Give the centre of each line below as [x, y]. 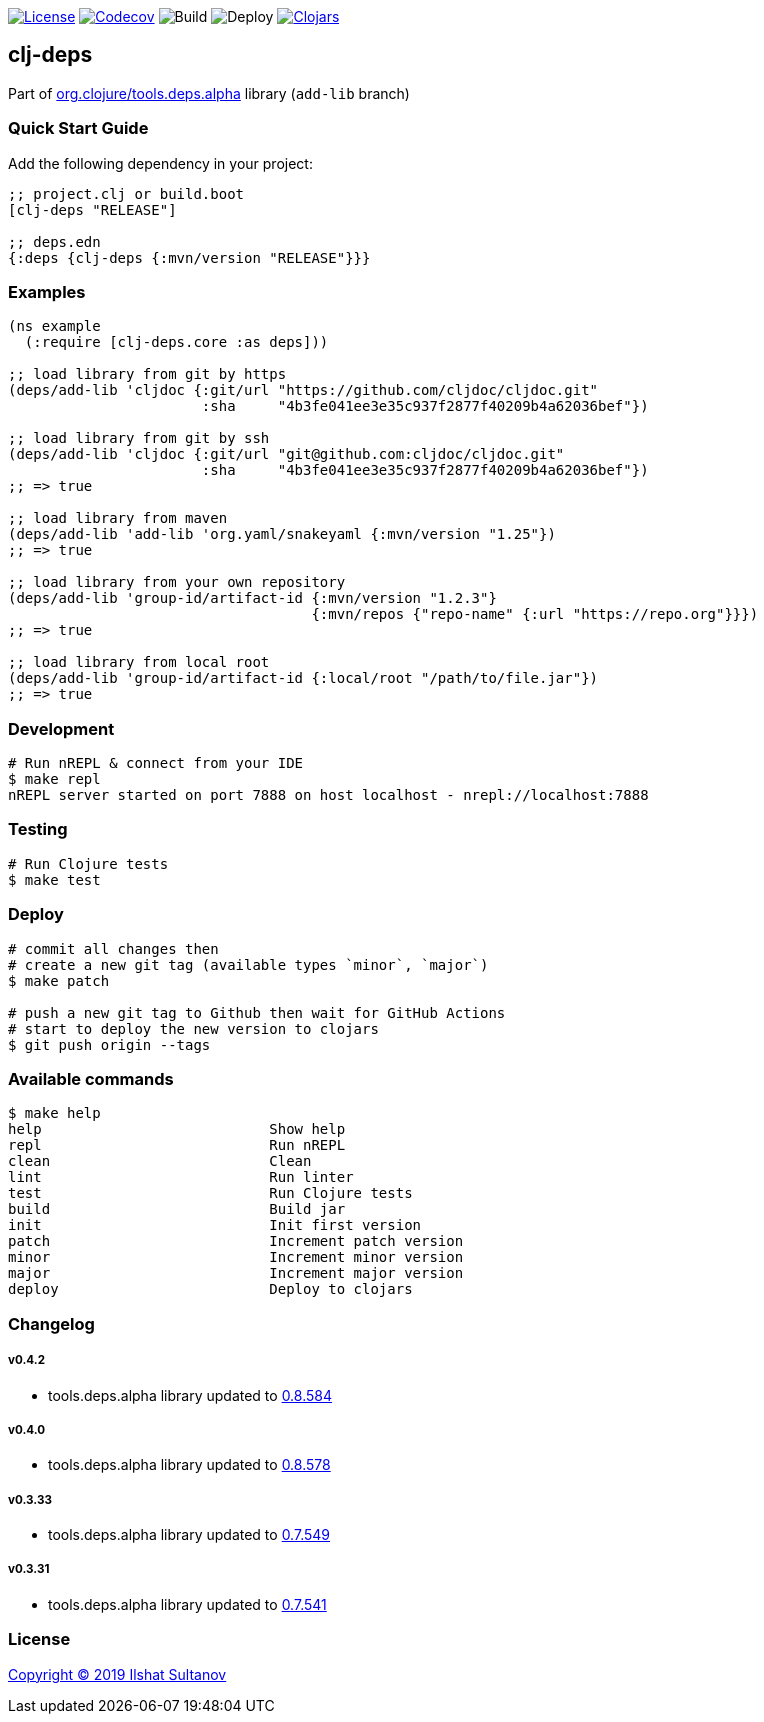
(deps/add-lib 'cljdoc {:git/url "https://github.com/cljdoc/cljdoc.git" [303, 390]
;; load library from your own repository [177, 582]
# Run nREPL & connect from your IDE [156, 763]
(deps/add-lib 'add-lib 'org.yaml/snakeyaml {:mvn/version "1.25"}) [282, 534]
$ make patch [59, 980]
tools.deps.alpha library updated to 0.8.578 [189, 1465]
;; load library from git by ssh [139, 438]
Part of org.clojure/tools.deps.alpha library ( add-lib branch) [209, 93]
